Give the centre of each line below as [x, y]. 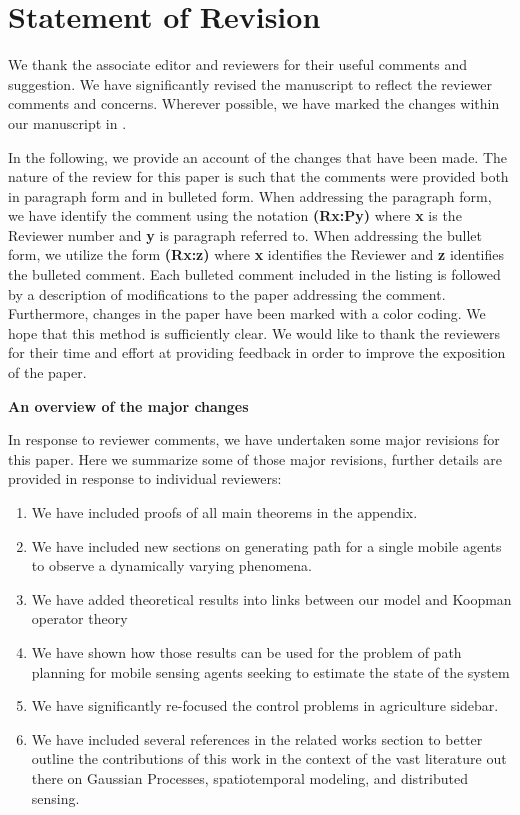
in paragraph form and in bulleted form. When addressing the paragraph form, [250, 195]
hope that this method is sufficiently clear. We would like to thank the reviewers [254, 332]
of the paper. [47, 372]
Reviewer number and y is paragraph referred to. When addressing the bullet [245, 234]
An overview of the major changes [128, 405]
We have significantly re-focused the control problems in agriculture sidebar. [265, 705]
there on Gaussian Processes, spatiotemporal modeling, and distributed [249, 777]
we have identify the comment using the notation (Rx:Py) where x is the [235, 215]
